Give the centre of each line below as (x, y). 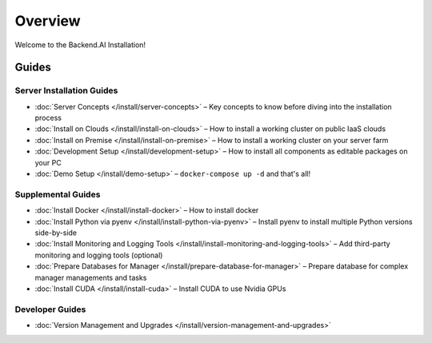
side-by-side (56, 233)
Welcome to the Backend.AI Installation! (80, 45)
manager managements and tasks (91, 277)
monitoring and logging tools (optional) (99, 255)
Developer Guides (50, 309)
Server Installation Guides (66, 90)
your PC (48, 162)
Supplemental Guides (58, 194)
